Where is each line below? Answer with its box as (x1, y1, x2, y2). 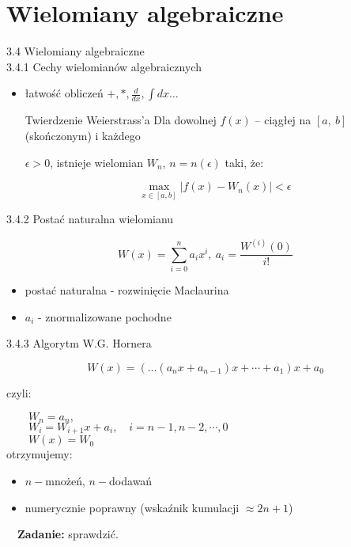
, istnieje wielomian (50, 154, 144, 170)
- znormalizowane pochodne (38, 308, 172, 325)
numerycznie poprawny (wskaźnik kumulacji (25, 499, 240, 515)
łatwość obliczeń (25, 85, 104, 101)
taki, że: (225, 154, 264, 170)
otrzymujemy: (6, 446, 73, 462)
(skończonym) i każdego (25, 127, 141, 143)
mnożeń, (45, 473, 85, 489)
